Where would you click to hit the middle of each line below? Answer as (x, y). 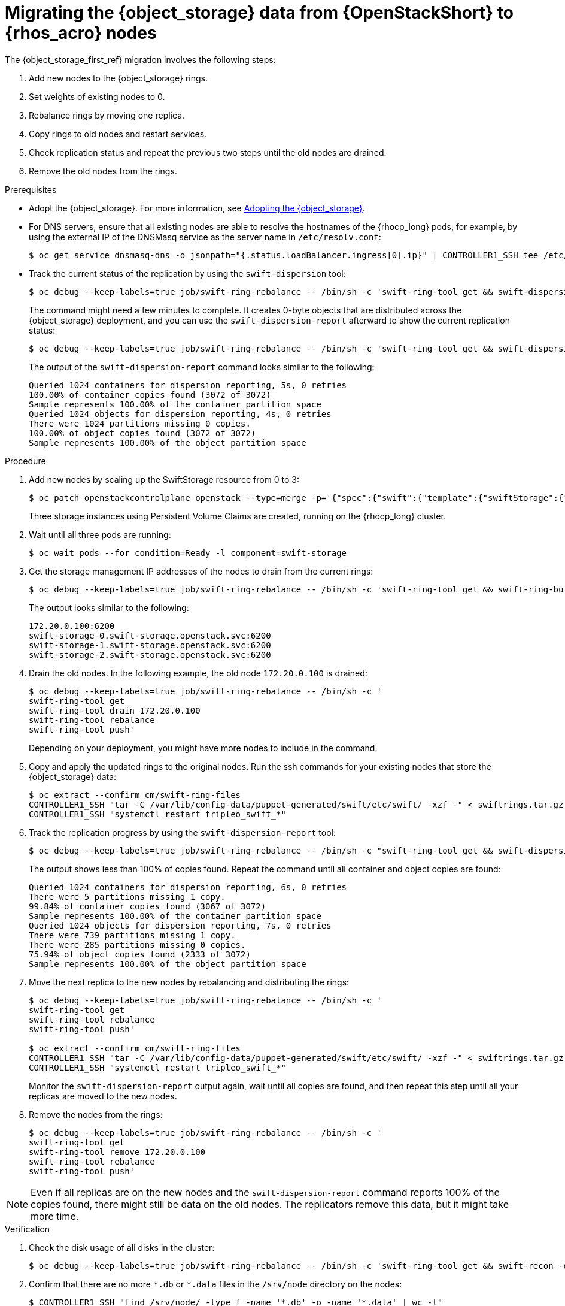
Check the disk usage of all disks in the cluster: (122, 1247)
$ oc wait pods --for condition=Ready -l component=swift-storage (188, 553)
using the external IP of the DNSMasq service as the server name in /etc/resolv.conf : (205, 237)
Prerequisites (31, 189)
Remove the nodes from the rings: (96, 1114)
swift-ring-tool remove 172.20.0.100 (117, 1152)
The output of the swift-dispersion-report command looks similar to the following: (202, 367)
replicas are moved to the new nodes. (103, 1096)
